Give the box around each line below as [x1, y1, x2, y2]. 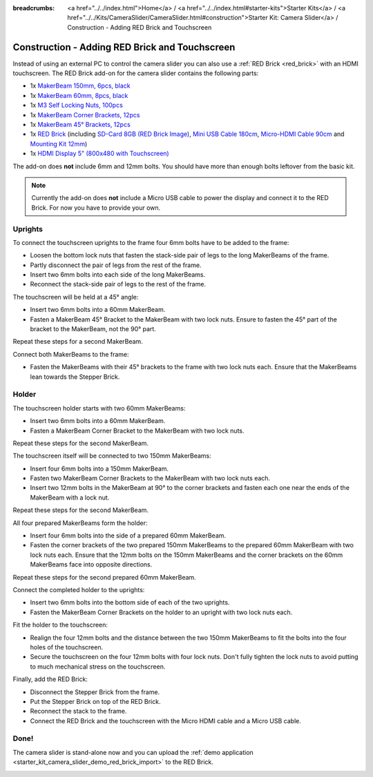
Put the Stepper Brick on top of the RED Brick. [30, 697, 161, 705]
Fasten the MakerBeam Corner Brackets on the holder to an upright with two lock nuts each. [30, 608, 293, 616]
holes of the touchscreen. [30, 642, 104, 651]
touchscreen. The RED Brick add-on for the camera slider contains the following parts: [12, 69, 259, 77]
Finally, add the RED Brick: [12, 675, 88, 683]
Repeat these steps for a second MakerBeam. [12, 337, 143, 346]
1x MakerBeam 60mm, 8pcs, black [30, 91, 128, 99]
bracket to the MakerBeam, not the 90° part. [30, 325, 157, 333]
